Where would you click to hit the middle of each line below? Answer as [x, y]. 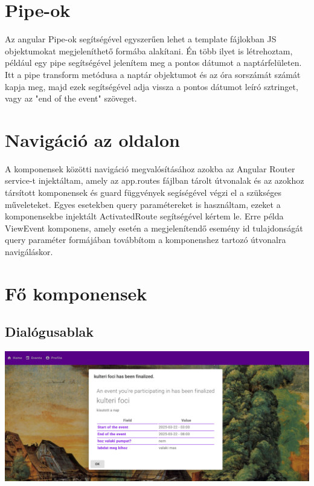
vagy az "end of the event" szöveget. [71, 98]
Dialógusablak [50, 332]
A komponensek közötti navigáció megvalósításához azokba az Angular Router [150, 168]
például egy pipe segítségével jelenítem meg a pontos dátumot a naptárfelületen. [153, 63]
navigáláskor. [29, 251]
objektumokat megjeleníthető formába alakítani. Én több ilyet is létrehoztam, [149, 50]
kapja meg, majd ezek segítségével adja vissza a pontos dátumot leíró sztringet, [152, 86]
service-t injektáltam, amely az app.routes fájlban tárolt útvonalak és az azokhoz [155, 180]
